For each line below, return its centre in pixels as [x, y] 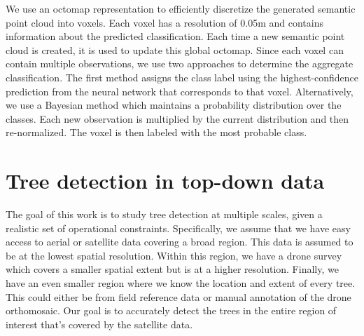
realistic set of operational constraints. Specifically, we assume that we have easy [178, 228]
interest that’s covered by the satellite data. [99, 324]
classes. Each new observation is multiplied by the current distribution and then [177, 118]
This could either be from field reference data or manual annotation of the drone [178, 296]
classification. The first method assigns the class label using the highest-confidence [182, 77]
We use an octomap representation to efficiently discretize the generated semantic [181, 8]
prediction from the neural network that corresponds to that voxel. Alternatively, [180, 91]
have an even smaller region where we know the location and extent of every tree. [181, 283]
